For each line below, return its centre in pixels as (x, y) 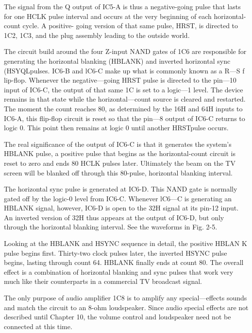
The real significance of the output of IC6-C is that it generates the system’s (118, 144)
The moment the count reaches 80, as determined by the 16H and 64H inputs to (123, 108)
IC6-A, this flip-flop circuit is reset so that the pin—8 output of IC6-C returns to (125, 118)
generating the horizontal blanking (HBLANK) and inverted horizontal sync (117, 61)
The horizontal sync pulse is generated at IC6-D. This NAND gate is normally (121, 189)
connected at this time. (38, 326)
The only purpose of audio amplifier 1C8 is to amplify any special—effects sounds (126, 298)
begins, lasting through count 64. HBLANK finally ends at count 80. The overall (124, 262)
